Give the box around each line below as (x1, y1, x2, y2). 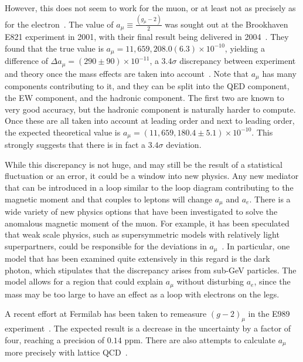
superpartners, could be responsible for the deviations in (5, 239, 207, 252)
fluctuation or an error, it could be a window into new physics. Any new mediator (5, 170, 299, 182)
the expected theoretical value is (5, 126, 121, 138)
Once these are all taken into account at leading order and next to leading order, (5, 114, 295, 127)
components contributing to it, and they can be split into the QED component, (5, 80, 290, 92)
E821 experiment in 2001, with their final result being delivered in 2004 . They (5, 31, 289, 43)
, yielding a (224, 42, 265, 54)
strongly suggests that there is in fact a (5, 138, 146, 151)
